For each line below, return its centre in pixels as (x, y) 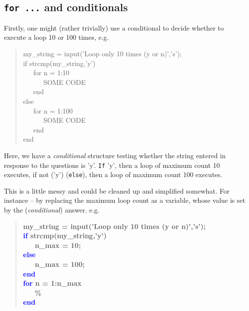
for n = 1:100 (53, 110)
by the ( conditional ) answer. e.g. (52, 210)
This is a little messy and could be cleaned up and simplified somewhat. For (117, 190)
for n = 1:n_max (52, 283)
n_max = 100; (60, 264)
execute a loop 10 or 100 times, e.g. (56, 37)
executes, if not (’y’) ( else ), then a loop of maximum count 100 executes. (113, 174)
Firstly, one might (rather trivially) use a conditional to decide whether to (114, 27)
